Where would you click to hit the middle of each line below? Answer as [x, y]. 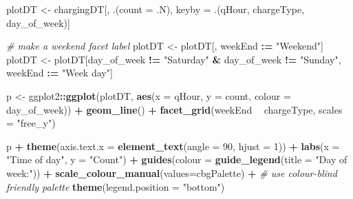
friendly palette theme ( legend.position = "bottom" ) [116, 186]
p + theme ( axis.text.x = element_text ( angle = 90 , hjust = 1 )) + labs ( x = [173, 146]
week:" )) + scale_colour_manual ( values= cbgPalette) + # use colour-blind [172, 172]
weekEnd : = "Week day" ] [60, 73]
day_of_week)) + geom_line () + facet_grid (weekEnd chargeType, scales [174, 109]
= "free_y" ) [31, 123]
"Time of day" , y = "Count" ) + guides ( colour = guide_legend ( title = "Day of [177, 159]
